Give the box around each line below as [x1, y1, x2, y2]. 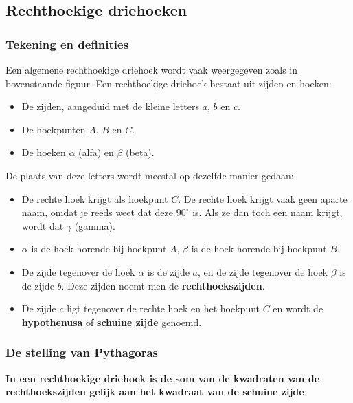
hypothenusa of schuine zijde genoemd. [21, 314, 202, 329]
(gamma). [74, 218, 115, 232]
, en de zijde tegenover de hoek [198, 264, 328, 279]
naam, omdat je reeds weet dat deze [21, 205, 173, 219]
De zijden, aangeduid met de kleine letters [21, 99, 199, 113]
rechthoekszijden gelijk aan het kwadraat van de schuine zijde [5, 384, 304, 399]
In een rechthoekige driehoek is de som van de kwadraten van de [5, 371, 320, 385]
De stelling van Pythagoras [5, 344, 159, 361]
